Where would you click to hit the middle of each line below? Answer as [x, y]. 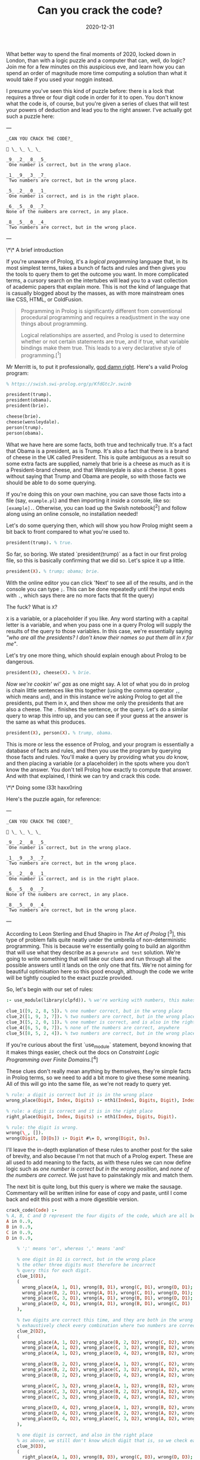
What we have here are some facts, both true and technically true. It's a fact [99, 444]
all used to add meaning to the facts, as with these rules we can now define [99, 1163]
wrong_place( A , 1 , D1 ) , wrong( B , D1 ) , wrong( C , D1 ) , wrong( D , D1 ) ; [107, 1287]
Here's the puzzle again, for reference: [54, 799]
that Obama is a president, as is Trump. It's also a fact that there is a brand [98, 451]
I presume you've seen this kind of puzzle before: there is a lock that [90, 91]
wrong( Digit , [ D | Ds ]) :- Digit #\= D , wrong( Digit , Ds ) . [78, 1138]
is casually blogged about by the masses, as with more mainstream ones [95, 293]
